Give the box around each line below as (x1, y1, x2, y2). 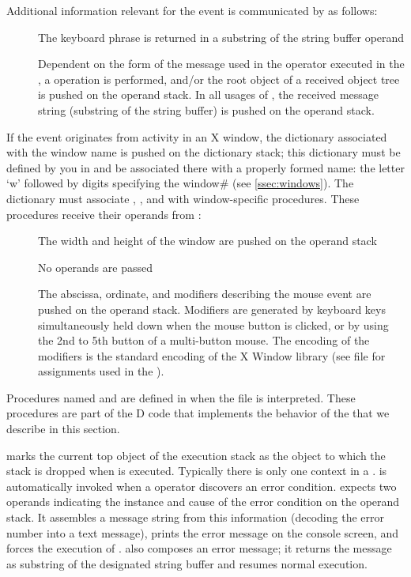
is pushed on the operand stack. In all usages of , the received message (38, 86, 379, 103)
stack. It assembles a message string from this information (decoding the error (6, 509, 384, 526)
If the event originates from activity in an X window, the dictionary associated (6, 128, 387, 145)
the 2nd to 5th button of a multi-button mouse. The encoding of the (38, 332, 370, 349)
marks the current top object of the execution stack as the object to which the (6, 447, 386, 463)
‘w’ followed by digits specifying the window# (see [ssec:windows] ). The (6, 175, 354, 191)
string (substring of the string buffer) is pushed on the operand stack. (38, 101, 375, 118)
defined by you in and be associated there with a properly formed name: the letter (6, 159, 405, 175)
